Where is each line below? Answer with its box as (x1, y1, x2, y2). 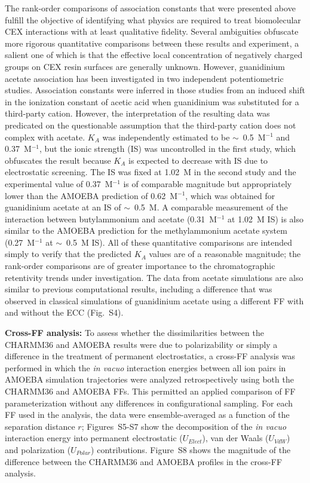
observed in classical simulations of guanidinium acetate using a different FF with (5, 294, 304, 307)
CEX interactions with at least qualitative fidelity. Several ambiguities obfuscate (5, 25, 299, 38)
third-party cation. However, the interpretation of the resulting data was (5, 107, 270, 120)
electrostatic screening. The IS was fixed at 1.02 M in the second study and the (5, 166, 296, 178)
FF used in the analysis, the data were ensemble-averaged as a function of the (5, 408, 290, 421)
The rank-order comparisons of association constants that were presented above (5, 2, 296, 14)
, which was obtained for (185, 189, 275, 201)
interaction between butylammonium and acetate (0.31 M (5, 212, 217, 225)
